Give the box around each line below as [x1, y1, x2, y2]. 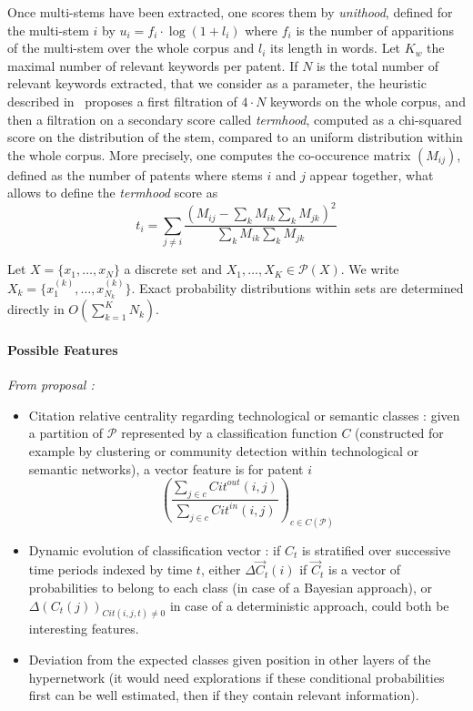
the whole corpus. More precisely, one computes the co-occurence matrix [7, 145, 411, 164]
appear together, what [309, 165, 434, 184]
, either [200, 560, 241, 579]
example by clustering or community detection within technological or [28, 442, 419, 461]
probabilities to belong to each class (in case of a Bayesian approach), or [28, 578, 433, 596]
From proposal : [7, 375, 95, 394]
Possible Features [7, 340, 118, 360]
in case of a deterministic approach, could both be [169, 595, 449, 615]
